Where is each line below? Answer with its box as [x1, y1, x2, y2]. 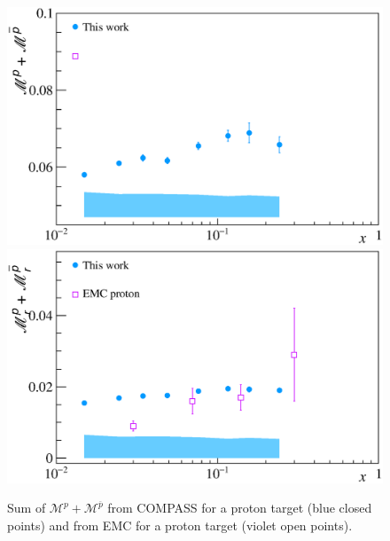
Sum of [7, 498, 46, 517]
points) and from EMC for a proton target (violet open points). [7, 515, 353, 534]
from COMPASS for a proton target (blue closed [107, 498, 372, 517]
